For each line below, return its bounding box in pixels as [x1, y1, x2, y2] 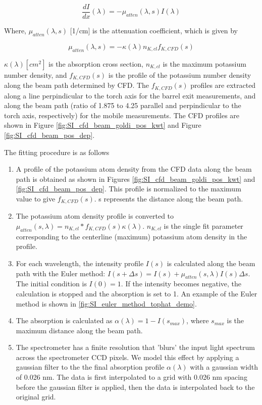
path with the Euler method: [16, 268, 106, 278]
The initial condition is [16, 278, 87, 289]
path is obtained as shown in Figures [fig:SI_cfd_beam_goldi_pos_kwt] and [16, 173, 255, 184]
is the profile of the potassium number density [108, 69, 251, 80]
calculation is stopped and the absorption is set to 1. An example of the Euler [16, 288, 257, 298]
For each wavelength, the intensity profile [16, 258, 144, 268]
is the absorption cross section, [48, 58, 143, 69]
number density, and [4, 69, 67, 80]
